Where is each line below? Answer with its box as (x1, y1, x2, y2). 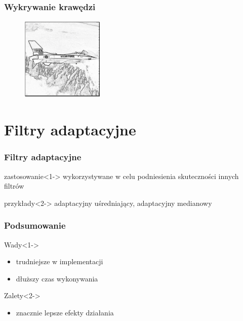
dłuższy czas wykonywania (16, 273, 98, 283)
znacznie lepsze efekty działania (16, 307, 114, 317)
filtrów (4, 181, 24, 191)
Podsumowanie (4, 219, 66, 232)
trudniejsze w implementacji (16, 256, 103, 267)
